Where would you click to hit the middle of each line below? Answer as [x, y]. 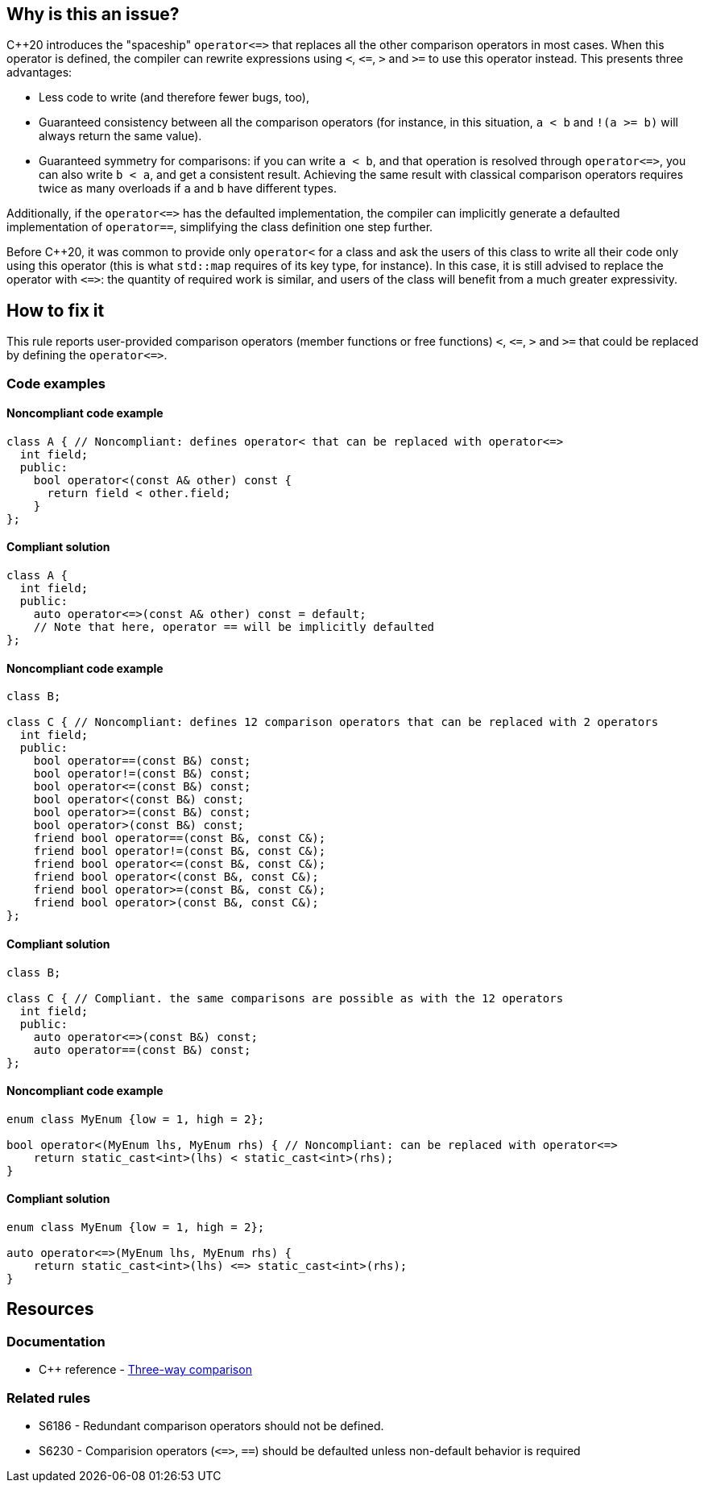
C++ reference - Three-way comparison [145, 1370]
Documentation [56, 1341]
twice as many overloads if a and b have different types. [188, 189]
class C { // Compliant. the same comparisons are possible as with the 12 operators [285, 998]
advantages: [39, 73]
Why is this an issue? [93, 14]
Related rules [49, 1398]
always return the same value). [120, 136]
